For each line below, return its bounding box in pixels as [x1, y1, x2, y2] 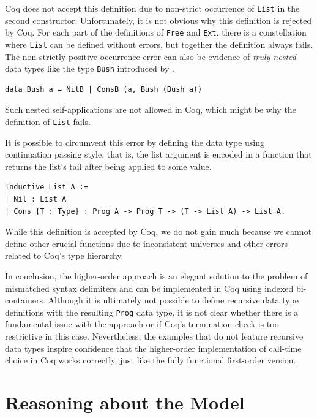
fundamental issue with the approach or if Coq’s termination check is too [5, 317, 279, 330]
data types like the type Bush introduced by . [5, 62, 174, 75]
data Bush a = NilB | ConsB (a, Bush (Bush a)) [5, 85, 203, 94]
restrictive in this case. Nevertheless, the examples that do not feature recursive [5, 330, 304, 343]
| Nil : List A [5, 195, 67, 204]
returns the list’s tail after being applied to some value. [5, 159, 212, 172]
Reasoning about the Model [5, 390, 245, 414]
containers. [5, 294, 45, 306]
